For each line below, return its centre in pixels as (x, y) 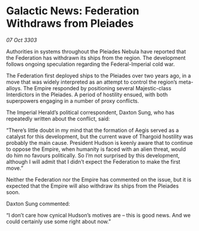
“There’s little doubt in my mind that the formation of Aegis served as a (93, 130)
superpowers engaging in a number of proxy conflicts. (73, 101)
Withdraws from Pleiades (70, 23)
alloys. (14, 88)
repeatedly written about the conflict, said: (58, 118)
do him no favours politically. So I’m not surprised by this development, (93, 155)
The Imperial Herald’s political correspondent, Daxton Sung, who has (90, 112)
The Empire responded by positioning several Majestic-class (97, 88)
